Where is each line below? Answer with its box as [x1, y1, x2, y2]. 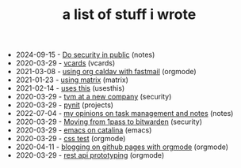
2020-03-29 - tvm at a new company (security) [15, 92, 172, 102]
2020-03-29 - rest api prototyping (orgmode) [15, 151, 165, 160]
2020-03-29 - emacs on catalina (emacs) [15, 125, 152, 135]
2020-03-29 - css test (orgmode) [15, 134, 126, 144]
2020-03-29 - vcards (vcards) [15, 58, 116, 68]
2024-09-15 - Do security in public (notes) [15, 50, 155, 60]
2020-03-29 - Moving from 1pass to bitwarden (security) [15, 117, 202, 127]
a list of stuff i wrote [62, 6, 197, 24]
